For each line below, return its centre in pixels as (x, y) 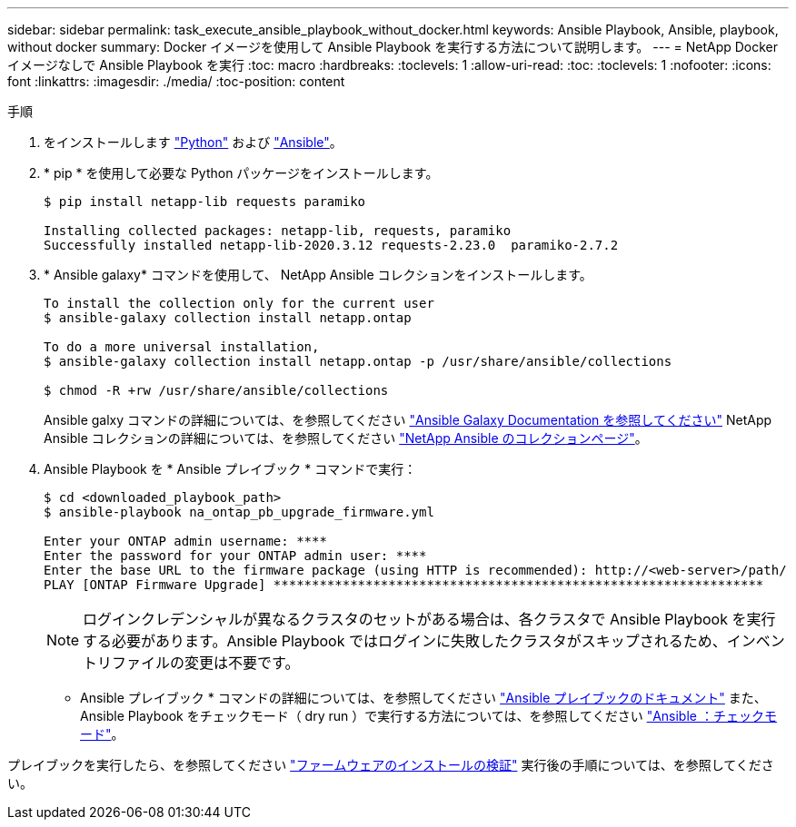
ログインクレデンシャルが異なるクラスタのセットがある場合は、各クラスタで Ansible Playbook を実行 (429, 619)
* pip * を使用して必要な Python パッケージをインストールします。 (241, 173)
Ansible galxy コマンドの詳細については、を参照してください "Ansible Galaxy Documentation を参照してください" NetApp (408, 420)
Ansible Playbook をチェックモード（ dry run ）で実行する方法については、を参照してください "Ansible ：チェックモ (428, 716)
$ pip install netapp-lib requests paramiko (205, 202)
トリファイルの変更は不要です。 (191, 663)
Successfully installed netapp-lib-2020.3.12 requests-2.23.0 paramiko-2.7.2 (331, 245)
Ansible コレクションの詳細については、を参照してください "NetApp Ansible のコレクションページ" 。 (346, 438)
